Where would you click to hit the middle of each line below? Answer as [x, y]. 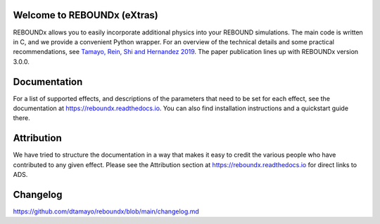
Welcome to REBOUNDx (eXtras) [85, 15]
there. [22, 118]
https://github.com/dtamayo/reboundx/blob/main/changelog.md [106, 211]
